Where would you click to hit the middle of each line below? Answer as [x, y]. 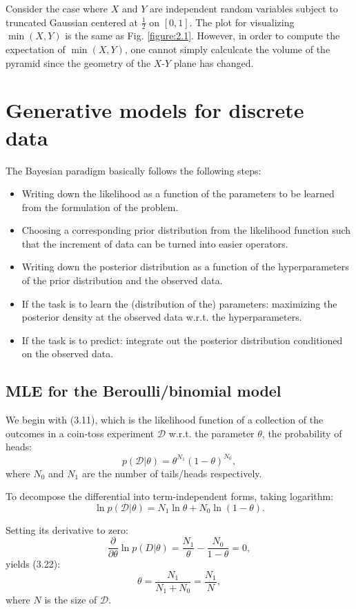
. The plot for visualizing [242, 22]
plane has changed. [214, 62]
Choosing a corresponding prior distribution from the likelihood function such [186, 230]
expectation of [36, 49]
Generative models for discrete [155, 110]
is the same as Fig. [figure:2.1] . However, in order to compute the [202, 36]
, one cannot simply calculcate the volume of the [227, 49]
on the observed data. [68, 353]
